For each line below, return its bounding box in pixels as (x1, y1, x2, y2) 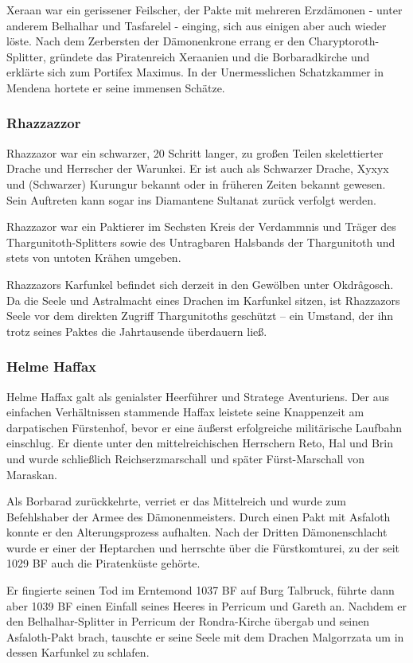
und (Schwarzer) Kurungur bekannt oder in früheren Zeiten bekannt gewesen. (6, 175, 386, 192)
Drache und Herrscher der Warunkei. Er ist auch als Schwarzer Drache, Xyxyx (6, 160, 389, 177)
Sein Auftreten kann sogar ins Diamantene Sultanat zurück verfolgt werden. (6, 191, 376, 208)
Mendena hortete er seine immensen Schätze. (6, 79, 225, 96)
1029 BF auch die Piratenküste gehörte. (6, 555, 201, 571)
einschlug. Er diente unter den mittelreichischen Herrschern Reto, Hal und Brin (6, 435, 394, 451)
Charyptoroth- (308, 33, 380, 49)
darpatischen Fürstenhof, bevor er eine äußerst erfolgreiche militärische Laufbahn (6, 419, 402, 435)
